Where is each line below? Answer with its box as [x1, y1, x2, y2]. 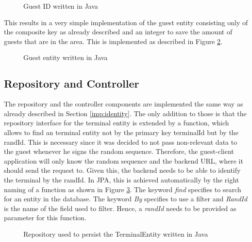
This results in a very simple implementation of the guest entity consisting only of [4, 17, 248, 27]
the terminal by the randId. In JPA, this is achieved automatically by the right [4, 174, 239, 184]
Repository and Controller [4, 76, 139, 91]
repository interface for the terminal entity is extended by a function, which [4, 118, 229, 128]
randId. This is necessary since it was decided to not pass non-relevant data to [4, 136, 237, 147]
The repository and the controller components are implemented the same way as [4, 99, 243, 109]
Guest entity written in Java [23, 52, 108, 62]
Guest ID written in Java [23, 1, 98, 11]
